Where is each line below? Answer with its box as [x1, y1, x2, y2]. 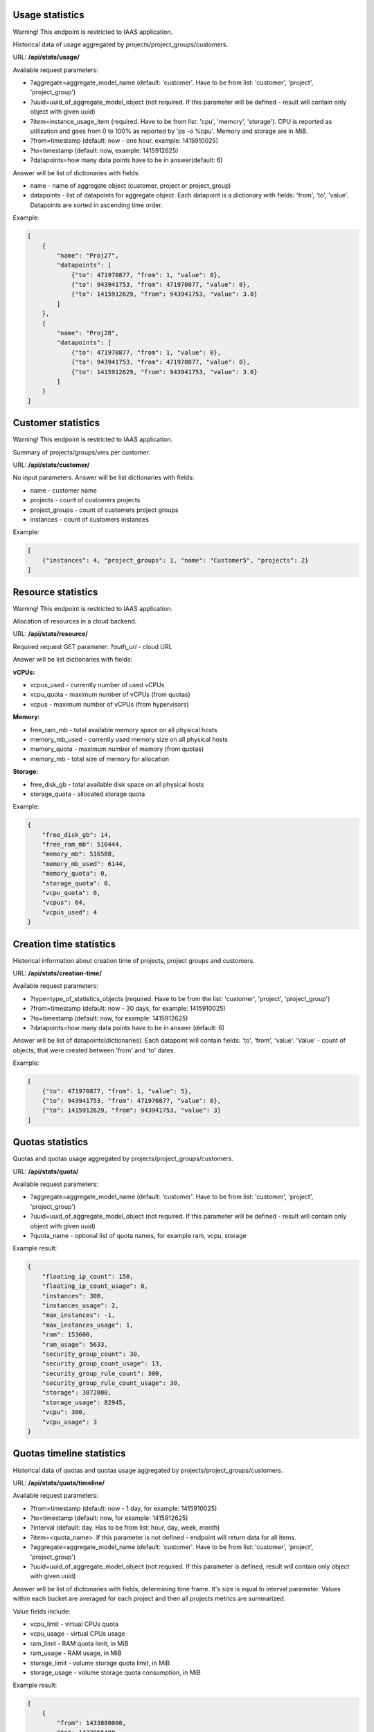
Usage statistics [12, 9, 84, 21]
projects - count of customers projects [30, 496, 141, 504]
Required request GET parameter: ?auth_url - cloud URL [12, 642, 172, 651]
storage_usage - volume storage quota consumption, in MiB [30, 1668, 201, 1677]
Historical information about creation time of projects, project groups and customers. [12, 956, 256, 964]
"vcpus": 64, [42, 899, 87, 907]
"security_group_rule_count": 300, [42, 1369, 163, 1377]
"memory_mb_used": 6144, [42, 860, 127, 867]
